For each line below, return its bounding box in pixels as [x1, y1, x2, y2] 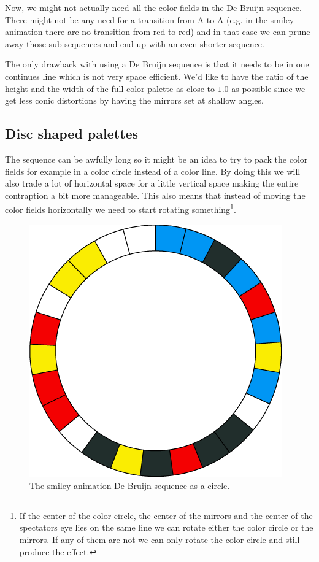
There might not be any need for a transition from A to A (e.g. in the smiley [5, 13, 294, 26]
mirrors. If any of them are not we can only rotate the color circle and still [19, 533, 300, 545]
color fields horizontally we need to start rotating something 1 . [5, 201, 236, 215]
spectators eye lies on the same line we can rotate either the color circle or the [19, 521, 313, 534]
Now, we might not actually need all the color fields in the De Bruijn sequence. [5, 1, 302, 13]
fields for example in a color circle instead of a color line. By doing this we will [5, 164, 301, 177]
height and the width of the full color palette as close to [5, 82, 215, 94]
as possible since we [231, 82, 306, 94]
